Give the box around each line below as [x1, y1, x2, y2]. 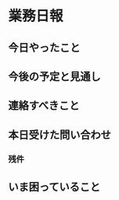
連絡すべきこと [8, 99, 80, 112]
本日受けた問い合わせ [8, 128, 111, 141]
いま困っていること [8, 180, 100, 194]
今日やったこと [8, 41, 81, 54]
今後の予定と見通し [8, 70, 101, 83]
